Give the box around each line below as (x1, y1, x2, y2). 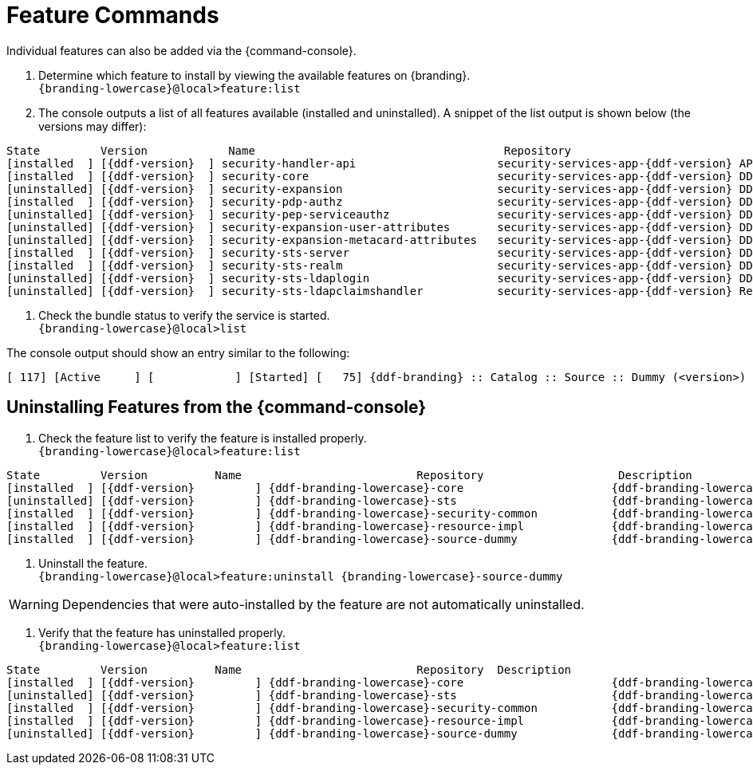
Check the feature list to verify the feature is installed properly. (38, 431, 367, 445)
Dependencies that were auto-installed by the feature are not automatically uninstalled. (61, 596, 585, 612)
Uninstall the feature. (38, 556, 148, 570)
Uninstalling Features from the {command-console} (6, 397, 427, 418)
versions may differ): (38, 119, 147, 133)
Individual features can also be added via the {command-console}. (6, 43, 357, 57)
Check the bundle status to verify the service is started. (38, 308, 330, 322)
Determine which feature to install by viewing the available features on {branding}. (38, 68, 471, 82)
